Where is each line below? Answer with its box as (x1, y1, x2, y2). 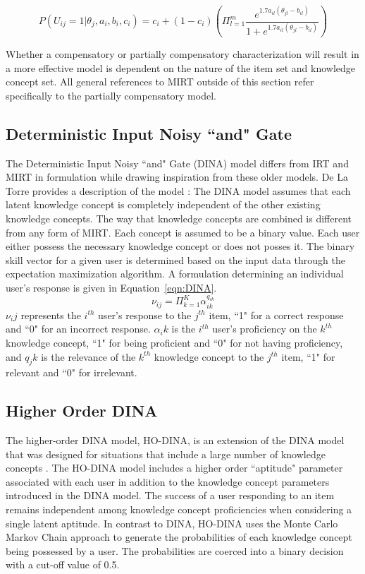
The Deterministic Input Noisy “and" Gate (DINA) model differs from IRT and (6, 155, 349, 170)
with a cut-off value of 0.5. (6, 557, 120, 572)
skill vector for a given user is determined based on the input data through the (6, 252, 345, 267)
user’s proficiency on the (212, 321, 317, 336)
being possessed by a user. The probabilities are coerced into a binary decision (6, 543, 344, 558)
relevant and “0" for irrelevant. (6, 365, 137, 380)
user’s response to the (98, 307, 192, 322)
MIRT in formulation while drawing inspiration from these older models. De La (6, 169, 348, 184)
